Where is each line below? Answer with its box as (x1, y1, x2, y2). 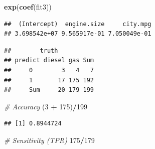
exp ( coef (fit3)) (4, 2, 52, 12)
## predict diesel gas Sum (4, 57, 94, 64)
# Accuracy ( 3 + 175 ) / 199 (4, 101, 87, 111)
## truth (4, 47, 58, 54)
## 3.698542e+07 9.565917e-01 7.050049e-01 (4, 30, 151, 38)
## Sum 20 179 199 (4, 86, 94, 94)
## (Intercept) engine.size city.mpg (4, 20, 151, 28)
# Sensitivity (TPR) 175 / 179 (4, 134, 95, 145)
